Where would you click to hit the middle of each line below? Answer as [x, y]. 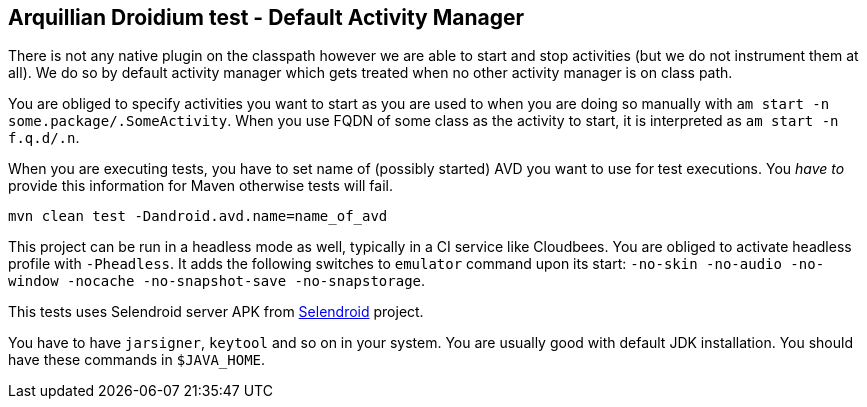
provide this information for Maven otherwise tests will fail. [201, 186]
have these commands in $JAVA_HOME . [137, 360]
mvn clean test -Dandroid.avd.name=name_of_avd [198, 216]
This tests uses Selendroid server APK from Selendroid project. [216, 312]
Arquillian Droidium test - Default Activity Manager [266, 17]
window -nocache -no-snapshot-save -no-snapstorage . [217, 281]
